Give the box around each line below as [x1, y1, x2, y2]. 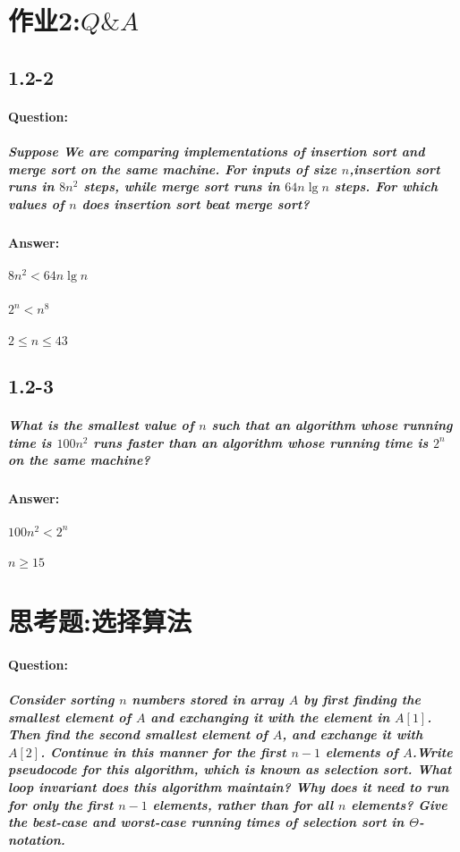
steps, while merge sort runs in [83, 177, 280, 196]
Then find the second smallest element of [8, 725, 268, 744]
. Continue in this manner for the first [40, 742, 286, 761]
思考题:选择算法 [8, 603, 192, 639]
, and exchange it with [282, 725, 423, 744]
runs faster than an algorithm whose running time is [93, 433, 429, 451]
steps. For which [334, 177, 438, 196]
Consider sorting [8, 690, 115, 709]
